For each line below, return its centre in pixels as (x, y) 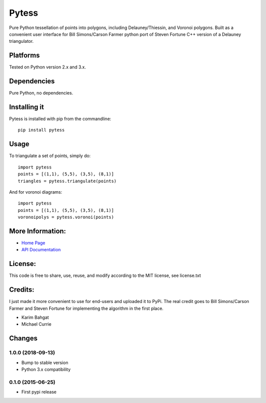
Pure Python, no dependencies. (41, 93)
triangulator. (21, 41)
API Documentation (41, 250)
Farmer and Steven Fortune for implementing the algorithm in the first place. (86, 308)
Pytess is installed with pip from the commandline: (60, 119)
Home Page (33, 243)
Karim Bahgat (35, 317)
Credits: (22, 290)
